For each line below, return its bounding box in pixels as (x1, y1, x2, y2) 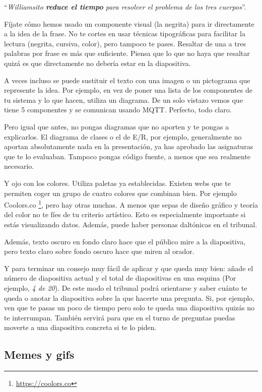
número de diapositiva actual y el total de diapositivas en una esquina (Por (4, 273, 236, 283)
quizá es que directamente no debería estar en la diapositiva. (4, 57, 191, 68)
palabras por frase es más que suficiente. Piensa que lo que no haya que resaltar (4, 48, 250, 58)
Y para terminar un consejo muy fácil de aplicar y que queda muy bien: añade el (4, 263, 253, 273)
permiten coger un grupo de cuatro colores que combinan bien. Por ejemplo (4, 187, 237, 198)
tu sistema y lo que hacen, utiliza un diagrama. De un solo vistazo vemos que (4, 94, 243, 105)
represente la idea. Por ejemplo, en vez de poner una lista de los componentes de (4, 85, 252, 95)
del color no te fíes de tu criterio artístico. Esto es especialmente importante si (4, 209, 246, 220)
